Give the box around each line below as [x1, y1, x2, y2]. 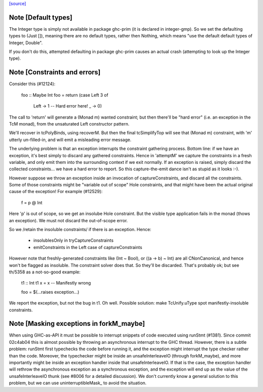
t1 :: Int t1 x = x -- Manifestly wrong [21, 280, 91, 286]
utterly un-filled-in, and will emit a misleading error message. [9, 137, 131, 143]
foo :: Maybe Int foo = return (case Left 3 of [21, 92, 109, 98]
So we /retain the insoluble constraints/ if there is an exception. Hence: [9, 227, 151, 232]
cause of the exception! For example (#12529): [9, 189, 103, 195]
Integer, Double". [9, 39, 43, 46]
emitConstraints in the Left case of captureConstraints [33, 244, 142, 250]
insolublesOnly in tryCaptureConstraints [33, 237, 114, 243]
